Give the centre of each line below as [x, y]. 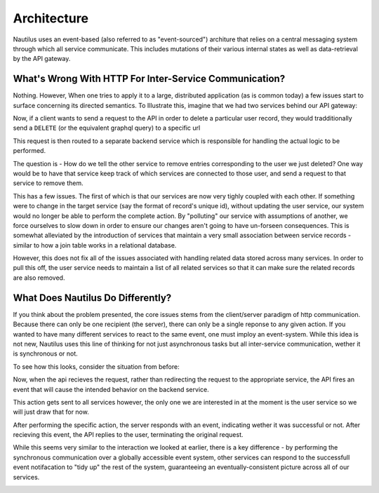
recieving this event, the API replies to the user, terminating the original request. [128, 435]
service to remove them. [48, 183]
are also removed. [39, 278]
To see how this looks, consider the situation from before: [96, 366]
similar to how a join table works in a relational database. [95, 245]
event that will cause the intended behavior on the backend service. [111, 389]
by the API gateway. [42, 59]
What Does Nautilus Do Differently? [92, 298]
